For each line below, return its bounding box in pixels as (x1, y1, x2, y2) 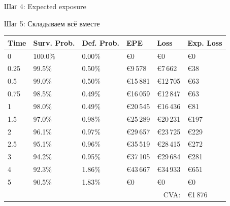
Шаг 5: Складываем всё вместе (4, 18, 100, 28)
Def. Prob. (82, 37, 120, 48)
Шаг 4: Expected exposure (4, 1, 86, 11)
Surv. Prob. (33, 37, 75, 48)
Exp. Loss (187, 37, 222, 48)
